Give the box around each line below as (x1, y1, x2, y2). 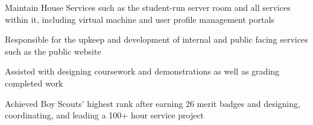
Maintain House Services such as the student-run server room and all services (5, 1, 291, 13)
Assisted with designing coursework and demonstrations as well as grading (5, 65, 280, 78)
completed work (5, 76, 63, 89)
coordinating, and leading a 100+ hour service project (5, 109, 204, 121)
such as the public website (5, 44, 101, 57)
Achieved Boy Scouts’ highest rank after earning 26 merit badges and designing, (5, 97, 300, 109)
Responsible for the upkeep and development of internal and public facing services (5, 33, 308, 46)
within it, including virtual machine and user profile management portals (5, 13, 274, 25)
